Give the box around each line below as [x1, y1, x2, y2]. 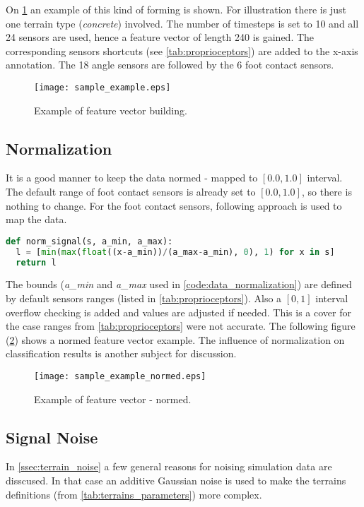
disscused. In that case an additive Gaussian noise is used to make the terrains [6, 473, 346, 488]
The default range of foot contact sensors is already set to [6, 184, 256, 199]
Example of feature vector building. [34, 102, 187, 117]
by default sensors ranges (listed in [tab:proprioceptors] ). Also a [6, 291, 282, 306]
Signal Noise [6, 426, 98, 448]
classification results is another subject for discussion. [6, 346, 237, 361]
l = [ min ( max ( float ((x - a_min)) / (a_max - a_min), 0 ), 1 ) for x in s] [16, 246, 335, 257]
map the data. [6, 212, 67, 227]
